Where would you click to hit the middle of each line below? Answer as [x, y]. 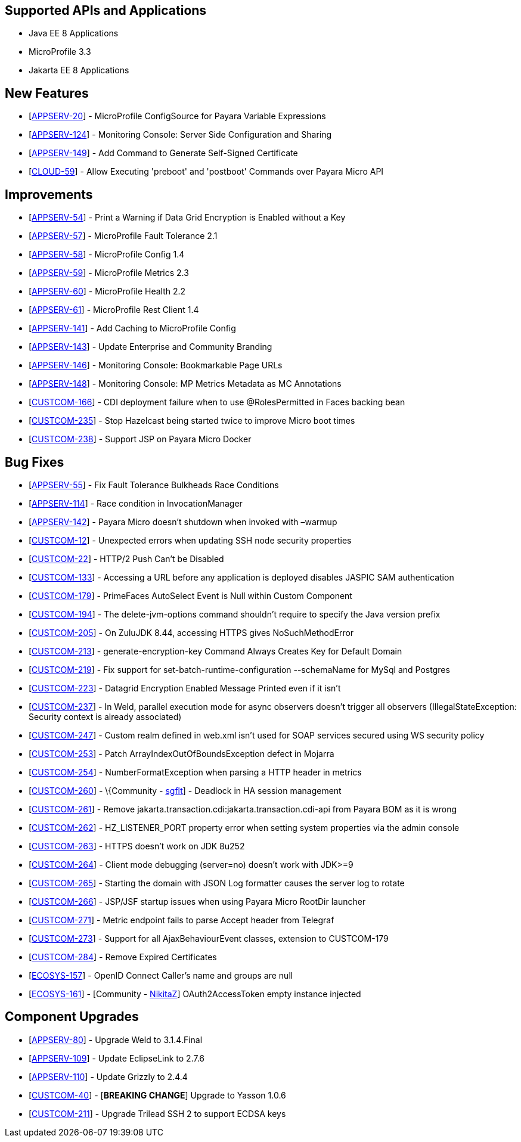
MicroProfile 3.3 [60, 52]
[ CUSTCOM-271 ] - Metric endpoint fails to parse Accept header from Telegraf [182, 920]
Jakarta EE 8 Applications [79, 70]
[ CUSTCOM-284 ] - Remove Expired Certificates [123, 957]
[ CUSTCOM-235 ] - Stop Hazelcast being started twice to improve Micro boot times [192, 421]
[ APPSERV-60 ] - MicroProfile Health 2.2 [107, 291]
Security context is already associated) [105, 716]
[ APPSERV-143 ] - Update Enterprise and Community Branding [151, 347]
